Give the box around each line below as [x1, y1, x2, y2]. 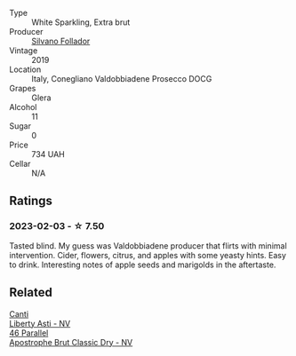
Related [9, 285, 53, 300]
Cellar [9, 159, 31, 169]
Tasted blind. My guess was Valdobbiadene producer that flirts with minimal [9, 240, 287, 251]
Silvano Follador [31, 36, 91, 46]
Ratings [9, 194, 53, 209]
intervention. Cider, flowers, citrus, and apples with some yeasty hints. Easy [9, 249, 287, 260]
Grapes [9, 83, 36, 93]
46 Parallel [9, 328, 49, 338]
